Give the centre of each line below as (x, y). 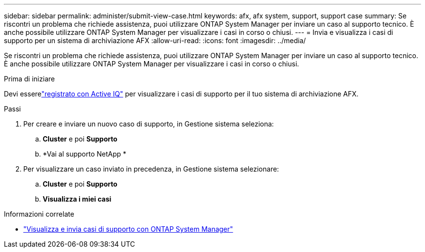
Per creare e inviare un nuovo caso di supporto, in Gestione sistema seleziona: (149, 124)
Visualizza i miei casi (77, 199)
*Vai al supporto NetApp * (85, 154)
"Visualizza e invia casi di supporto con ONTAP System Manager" (128, 229)
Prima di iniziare (29, 79)
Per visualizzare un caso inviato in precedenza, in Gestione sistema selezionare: (151, 169)
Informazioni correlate (39, 214)
